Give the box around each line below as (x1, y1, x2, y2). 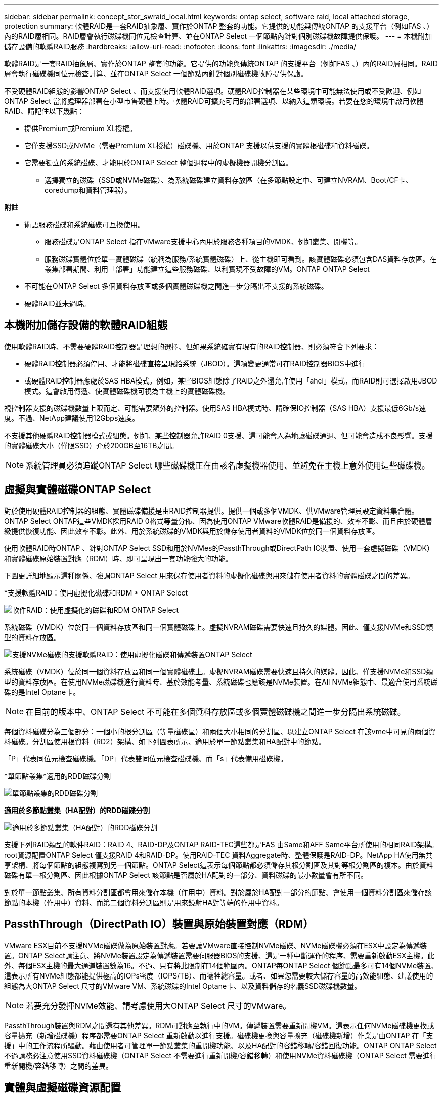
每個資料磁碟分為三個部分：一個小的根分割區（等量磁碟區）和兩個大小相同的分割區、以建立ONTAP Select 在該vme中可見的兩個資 (4, 727, 436, 736)
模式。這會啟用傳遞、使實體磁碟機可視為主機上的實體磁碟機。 (24, 386, 230, 395)
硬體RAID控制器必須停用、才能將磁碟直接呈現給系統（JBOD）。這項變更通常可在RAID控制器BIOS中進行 (24, 359, 366, 368)
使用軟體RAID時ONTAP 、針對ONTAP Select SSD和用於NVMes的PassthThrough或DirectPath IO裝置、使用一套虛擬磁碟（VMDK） (4, 543, 434, 552)
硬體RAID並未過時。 (24, 299, 91, 308)
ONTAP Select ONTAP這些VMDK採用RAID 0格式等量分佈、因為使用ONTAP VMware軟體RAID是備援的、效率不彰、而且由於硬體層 (4, 516, 432, 525)
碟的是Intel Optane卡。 (4, 687, 80, 696)
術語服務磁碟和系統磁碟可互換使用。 (24, 220, 145, 229)
